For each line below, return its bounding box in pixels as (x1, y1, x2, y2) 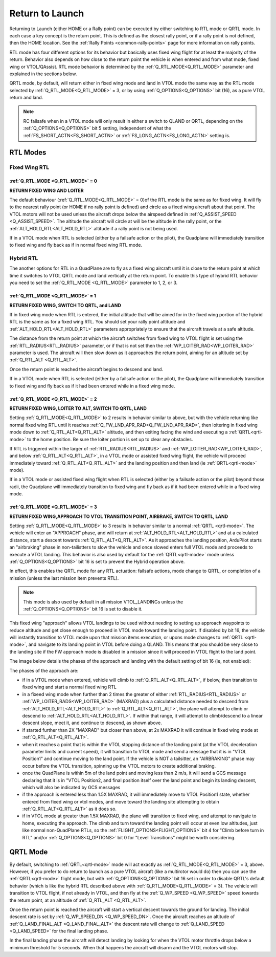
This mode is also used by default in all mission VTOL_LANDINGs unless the (23, 599, 183, 605)
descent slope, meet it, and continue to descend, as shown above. (22, 720, 162, 726)
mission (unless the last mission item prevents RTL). (9, 575, 119, 581)
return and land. (9, 95, 43, 101)
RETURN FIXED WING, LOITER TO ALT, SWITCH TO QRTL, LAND (9, 405, 147, 411)
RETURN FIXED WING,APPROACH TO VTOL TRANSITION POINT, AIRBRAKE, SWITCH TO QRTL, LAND (9, 513, 228, 519)
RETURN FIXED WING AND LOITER (9, 187, 84, 193)
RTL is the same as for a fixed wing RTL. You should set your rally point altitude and (9, 319, 186, 325)
